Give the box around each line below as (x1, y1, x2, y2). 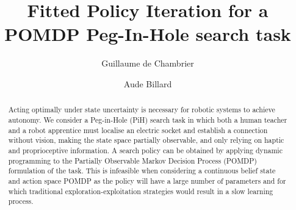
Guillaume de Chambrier (101, 57, 194, 70)
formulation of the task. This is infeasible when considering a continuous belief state (8, 165, 276, 176)
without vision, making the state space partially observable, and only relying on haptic (8, 135, 284, 145)
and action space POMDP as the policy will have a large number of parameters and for (8, 175, 286, 186)
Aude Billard (123, 77, 172, 90)
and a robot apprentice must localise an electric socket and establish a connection (8, 125, 268, 135)
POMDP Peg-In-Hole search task (4, 21, 291, 46)
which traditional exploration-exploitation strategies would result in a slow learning (8, 186, 273, 196)
